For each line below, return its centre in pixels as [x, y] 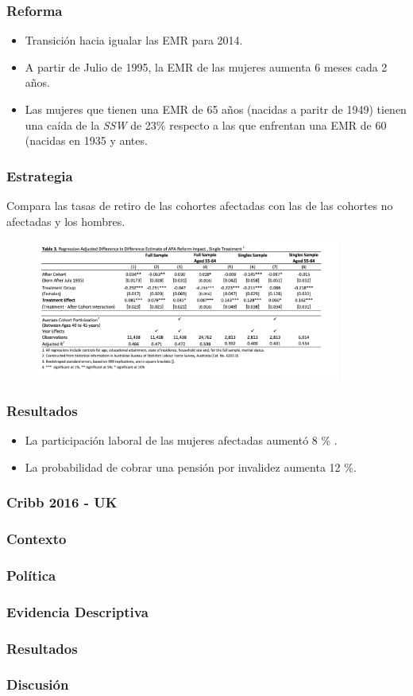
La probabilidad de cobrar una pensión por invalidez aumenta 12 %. [191, 467]
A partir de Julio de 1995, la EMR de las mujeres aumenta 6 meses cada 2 [206, 66]
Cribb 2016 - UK [62, 502]
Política [31, 575]
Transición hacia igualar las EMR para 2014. [134, 40]
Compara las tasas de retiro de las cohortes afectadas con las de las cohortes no [200, 205]
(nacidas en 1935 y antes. [86, 140]
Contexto [37, 538]
